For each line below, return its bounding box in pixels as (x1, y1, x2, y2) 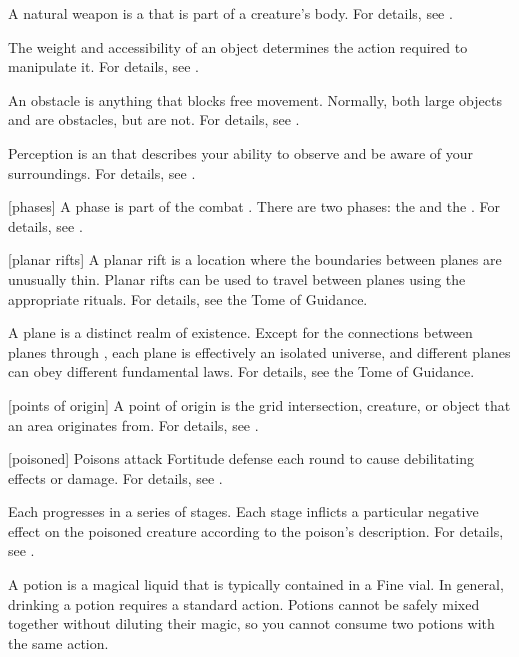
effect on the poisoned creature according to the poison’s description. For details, (8, 520, 504, 541)
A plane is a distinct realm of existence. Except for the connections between (8, 322, 473, 343)
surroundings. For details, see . (8, 162, 196, 183)
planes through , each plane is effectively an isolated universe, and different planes (8, 341, 511, 362)
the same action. (8, 632, 109, 653)
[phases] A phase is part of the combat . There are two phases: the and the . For (8, 196, 500, 217)
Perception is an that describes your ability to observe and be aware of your (8, 142, 474, 163)
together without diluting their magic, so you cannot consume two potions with (8, 613, 495, 634)
